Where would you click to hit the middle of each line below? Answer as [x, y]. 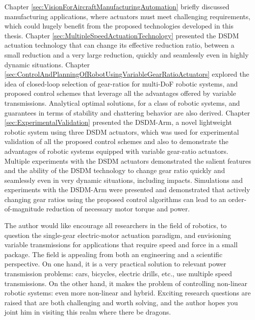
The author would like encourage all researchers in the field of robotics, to [116, 225]
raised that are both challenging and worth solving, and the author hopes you [121, 302]
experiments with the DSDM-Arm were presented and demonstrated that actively [127, 189]
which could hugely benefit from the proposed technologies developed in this [119, 26]
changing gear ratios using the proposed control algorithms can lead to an [115, 199]
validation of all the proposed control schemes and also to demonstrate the [116, 141]
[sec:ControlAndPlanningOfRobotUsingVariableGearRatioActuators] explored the [127, 74]
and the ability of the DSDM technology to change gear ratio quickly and [115, 170]
